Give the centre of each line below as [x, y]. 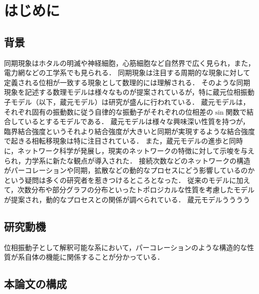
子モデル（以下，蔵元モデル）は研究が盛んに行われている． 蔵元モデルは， [127, 101]
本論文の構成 [35, 284]
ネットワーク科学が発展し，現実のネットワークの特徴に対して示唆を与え [136, 150]
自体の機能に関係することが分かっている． [94, 257]
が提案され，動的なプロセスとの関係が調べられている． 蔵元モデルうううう [127, 199]
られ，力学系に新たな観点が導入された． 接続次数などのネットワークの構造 [127, 160]
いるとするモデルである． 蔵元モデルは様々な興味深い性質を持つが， [137, 121]
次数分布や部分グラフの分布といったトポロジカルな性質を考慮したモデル [136, 190]
